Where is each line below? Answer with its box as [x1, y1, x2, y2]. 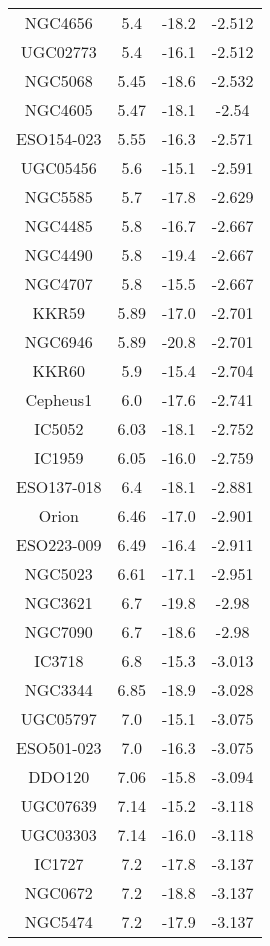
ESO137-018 [16, 475, 102, 498]
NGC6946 [24, 330, 93, 353]
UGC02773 [20, 40, 97, 63]
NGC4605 [24, 98, 93, 121]
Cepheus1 [25, 388, 93, 411]
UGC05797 [20, 707, 97, 730]
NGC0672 [24, 881, 93, 904]
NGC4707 [24, 272, 93, 295]
